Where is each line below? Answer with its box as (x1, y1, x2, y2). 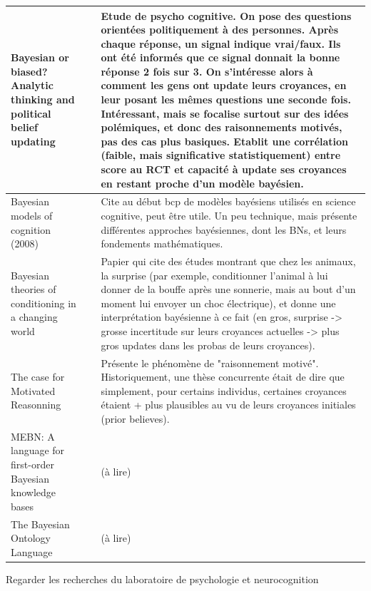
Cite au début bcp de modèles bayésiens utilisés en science (101, 194, 356, 209)
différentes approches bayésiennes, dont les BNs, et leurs (101, 222, 347, 237)
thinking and (11, 92, 75, 107)
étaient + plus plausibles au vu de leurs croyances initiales (101, 397, 356, 412)
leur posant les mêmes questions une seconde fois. (101, 92, 351, 107)
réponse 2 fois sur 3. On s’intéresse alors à (101, 63, 313, 78)
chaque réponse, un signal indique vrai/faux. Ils (101, 36, 341, 51)
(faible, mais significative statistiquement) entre (101, 148, 341, 163)
